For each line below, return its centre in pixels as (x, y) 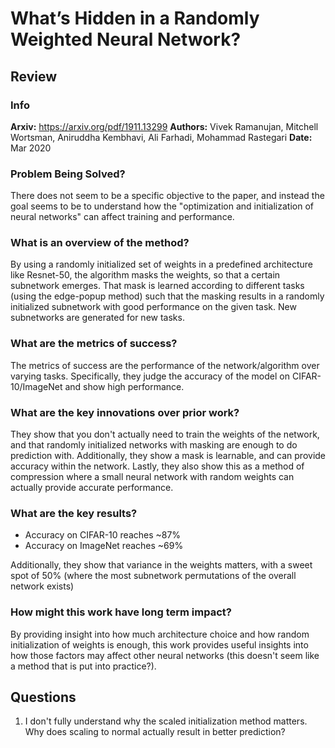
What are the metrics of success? (94, 344)
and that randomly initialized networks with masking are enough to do (154, 445)
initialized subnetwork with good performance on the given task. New (153, 307)
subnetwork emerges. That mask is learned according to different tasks (157, 286)
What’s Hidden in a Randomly (135, 18)
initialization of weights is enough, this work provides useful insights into (159, 644)
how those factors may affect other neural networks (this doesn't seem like (165, 655)
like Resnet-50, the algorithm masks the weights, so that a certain (145, 275)
